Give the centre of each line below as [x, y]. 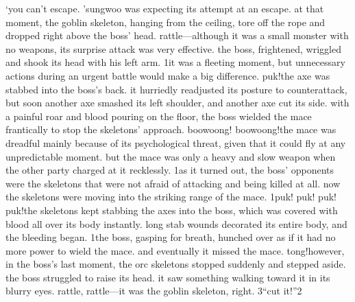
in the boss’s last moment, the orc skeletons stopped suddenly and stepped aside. [176, 264]
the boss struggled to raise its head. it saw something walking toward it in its [168, 277]
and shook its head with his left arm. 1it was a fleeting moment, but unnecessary [175, 62]
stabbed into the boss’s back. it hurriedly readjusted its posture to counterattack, [176, 89]
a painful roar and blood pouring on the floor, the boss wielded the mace [159, 116]
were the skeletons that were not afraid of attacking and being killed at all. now [173, 183]
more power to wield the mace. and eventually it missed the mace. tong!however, [175, 250]
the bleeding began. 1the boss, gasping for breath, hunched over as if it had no [171, 237]
